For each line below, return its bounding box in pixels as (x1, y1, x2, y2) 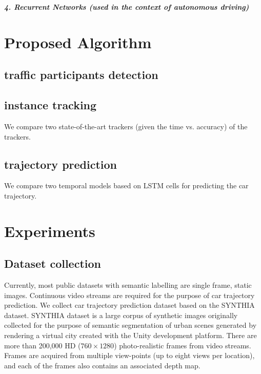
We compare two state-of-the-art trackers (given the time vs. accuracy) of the (4, 121, 248, 131)
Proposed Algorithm (4, 31, 152, 52)
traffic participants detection (4, 67, 158, 83)
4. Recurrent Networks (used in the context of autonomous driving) (4, 2, 249, 12)
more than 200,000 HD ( (4, 340, 81, 350)
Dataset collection (4, 255, 101, 271)
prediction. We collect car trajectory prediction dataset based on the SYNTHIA (4, 300, 255, 310)
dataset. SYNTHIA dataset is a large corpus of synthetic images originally (4, 309, 238, 320)
